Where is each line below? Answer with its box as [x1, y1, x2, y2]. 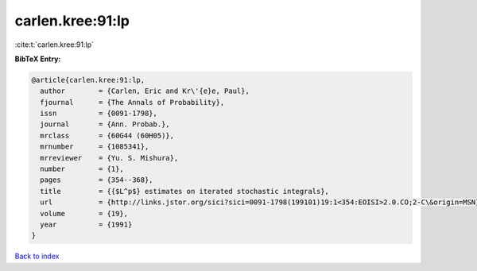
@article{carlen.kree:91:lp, [31, 75, 145, 84]
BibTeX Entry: [14, 54, 61, 64]
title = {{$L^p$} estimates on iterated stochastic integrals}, [40, 187, 330, 196]
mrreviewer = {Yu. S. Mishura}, [40, 153, 179, 162]
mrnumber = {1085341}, [40, 142, 149, 151]
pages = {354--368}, [40, 176, 154, 184]
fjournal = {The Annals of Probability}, [40, 98, 225, 106]
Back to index [14, 251, 60, 261]
